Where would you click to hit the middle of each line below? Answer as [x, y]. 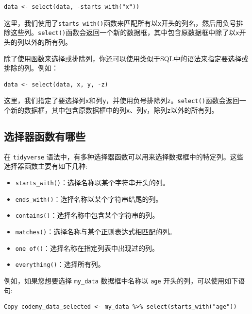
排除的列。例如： [31, 68]
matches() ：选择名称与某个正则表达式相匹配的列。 [96, 232]
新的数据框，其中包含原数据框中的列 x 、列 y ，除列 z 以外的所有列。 [114, 110]
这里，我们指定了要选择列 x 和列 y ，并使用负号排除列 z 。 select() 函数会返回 [122, 100]
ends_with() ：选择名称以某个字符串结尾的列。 [89, 199]
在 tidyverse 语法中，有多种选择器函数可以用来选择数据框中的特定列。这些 [124, 156]
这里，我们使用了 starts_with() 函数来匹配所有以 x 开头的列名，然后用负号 [120, 23]
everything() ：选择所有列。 [60, 264]
